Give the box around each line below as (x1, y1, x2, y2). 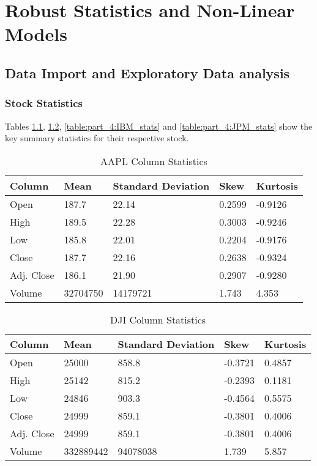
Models (5, 21, 67, 46)
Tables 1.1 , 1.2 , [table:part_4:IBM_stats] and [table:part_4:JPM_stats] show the (5, 119, 313, 132)
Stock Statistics (5, 95, 83, 111)
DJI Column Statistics (110, 312, 206, 327)
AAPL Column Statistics (100, 153, 207, 168)
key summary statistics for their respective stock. (5, 131, 189, 144)
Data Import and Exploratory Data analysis (5, 63, 290, 82)
